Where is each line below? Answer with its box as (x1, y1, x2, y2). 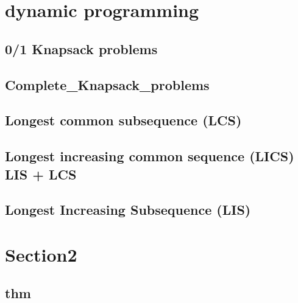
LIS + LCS (5, 164, 77, 183)
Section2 (5, 242, 77, 266)
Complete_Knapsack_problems (5, 75, 210, 94)
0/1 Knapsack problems (5, 39, 158, 58)
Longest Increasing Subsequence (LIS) (5, 200, 251, 219)
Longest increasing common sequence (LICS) (5, 147, 294, 165)
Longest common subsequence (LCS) (5, 111, 242, 130)
